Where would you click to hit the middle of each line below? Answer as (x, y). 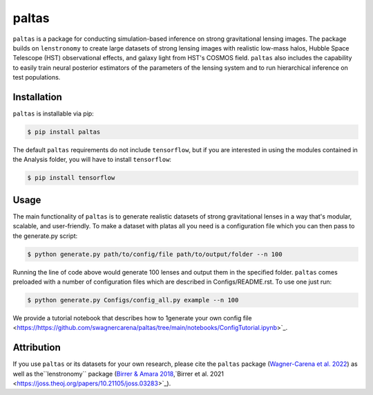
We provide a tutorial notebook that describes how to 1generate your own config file (132, 318)
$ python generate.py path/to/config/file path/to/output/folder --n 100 (155, 254)
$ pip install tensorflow (71, 178)
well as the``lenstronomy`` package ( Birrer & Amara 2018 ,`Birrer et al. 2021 (118, 374)
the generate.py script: (45, 236)
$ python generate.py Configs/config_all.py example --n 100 (133, 300)
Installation (37, 97)
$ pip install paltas (64, 132)
